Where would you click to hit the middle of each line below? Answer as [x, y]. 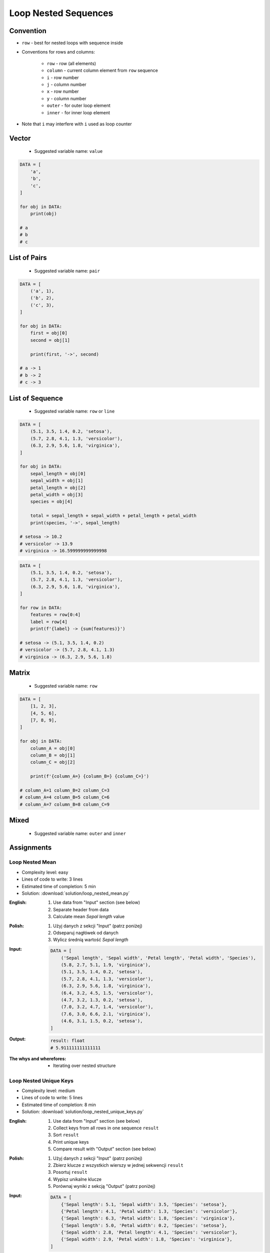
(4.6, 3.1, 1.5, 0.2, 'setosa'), [102, 1021]
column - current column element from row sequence [102, 71]
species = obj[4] [51, 502]
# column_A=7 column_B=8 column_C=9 [65, 804]
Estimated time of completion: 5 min [59, 886]
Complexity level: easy [45, 872]
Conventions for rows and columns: [58, 52]
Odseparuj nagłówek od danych [86, 933]
